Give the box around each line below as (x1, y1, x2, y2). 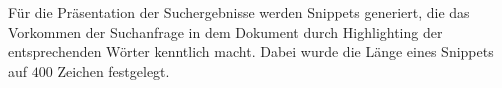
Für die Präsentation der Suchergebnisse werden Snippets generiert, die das (8, 2, 470, 22)
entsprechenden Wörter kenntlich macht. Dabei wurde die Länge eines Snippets (8, 41, 494, 62)
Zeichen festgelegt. (57, 60, 170, 81)
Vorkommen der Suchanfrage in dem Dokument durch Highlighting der (8, 21, 443, 42)
